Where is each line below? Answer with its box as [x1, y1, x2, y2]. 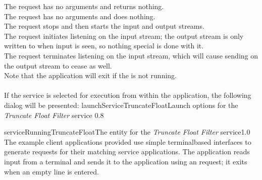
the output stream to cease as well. [4, 60, 112, 71]
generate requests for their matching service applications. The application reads [4, 146, 250, 157]
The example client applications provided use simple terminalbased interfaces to [4, 136, 251, 147]
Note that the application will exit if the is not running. [4, 70, 177, 81]
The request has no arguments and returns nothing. [4, 1, 164, 11]
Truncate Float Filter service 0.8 [4, 109, 104, 120]
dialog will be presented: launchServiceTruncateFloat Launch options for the [4, 99, 238, 110]
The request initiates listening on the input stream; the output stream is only [4, 30, 244, 41]
